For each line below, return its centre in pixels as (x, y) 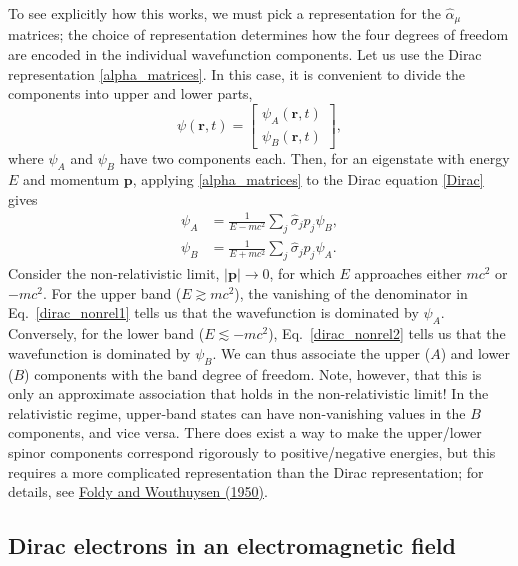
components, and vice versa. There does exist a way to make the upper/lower (245, 432)
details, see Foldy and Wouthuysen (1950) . (138, 491)
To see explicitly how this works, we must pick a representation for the (224, 13)
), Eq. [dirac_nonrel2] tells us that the (387, 333)
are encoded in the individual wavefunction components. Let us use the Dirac (245, 54)
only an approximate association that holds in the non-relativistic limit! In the (248, 393)
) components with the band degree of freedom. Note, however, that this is (253, 373)
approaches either (408, 273)
